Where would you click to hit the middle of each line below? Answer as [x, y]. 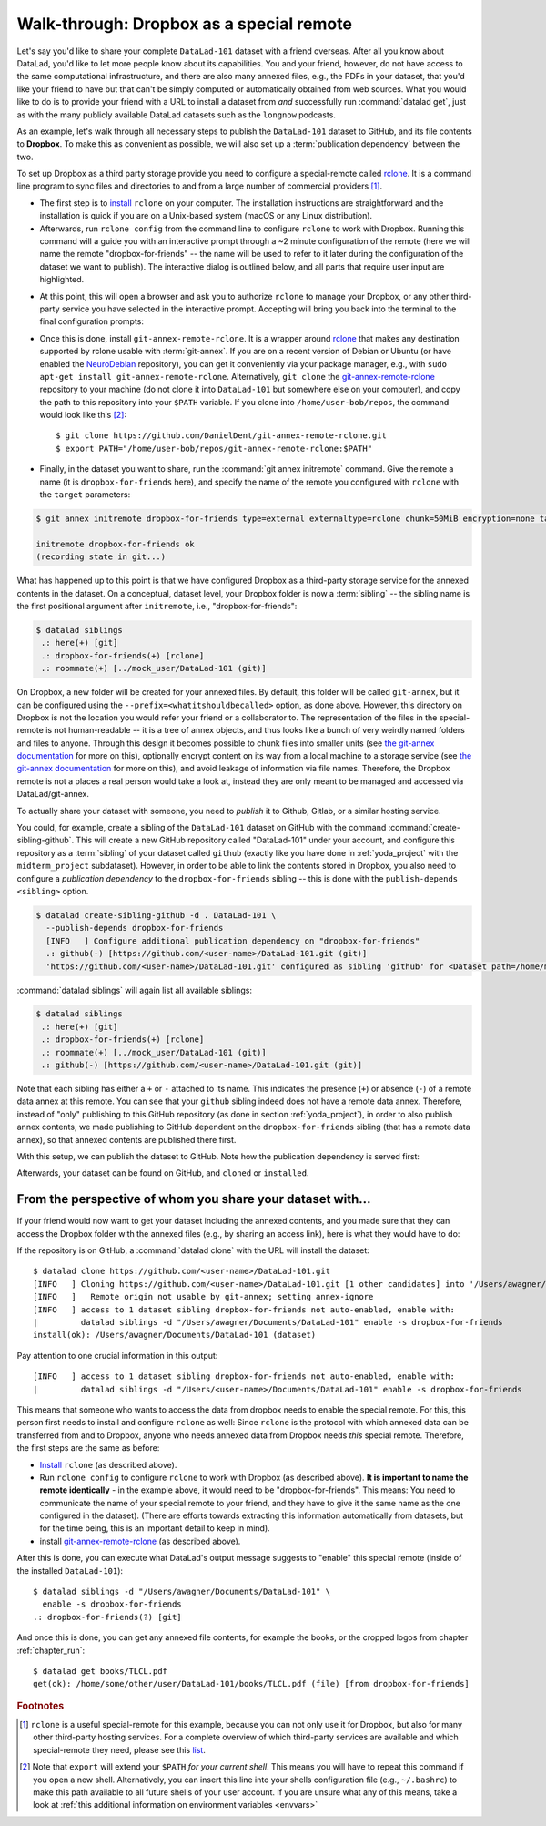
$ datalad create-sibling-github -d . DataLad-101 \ [156, 915]
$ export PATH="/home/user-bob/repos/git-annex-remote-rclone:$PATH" [214, 448]
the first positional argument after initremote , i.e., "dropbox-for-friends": [157, 606]
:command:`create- [425, 828]
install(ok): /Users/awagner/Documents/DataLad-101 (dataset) [175, 1335]
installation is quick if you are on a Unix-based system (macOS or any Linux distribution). [206, 216]
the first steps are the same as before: [88, 1448]
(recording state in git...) [101, 557]
